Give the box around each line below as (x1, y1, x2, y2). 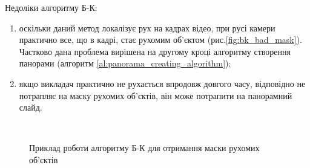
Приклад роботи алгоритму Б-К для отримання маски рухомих (29, 141, 260, 154)
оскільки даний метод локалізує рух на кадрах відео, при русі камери (19, 21, 275, 34)
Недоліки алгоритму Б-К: (5, 1, 97, 13)
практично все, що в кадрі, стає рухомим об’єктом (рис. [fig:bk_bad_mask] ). (19, 33, 302, 46)
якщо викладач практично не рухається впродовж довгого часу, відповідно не (19, 77, 306, 89)
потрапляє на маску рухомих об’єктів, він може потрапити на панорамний (19, 89, 292, 102)
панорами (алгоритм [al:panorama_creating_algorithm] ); (19, 57, 231, 69)
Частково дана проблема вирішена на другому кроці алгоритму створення (19, 45, 291, 57)
